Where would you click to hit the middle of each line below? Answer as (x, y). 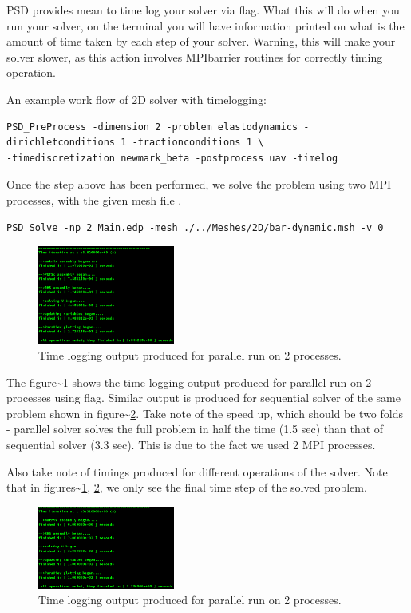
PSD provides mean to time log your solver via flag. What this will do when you (203, 10)
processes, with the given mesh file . (94, 199)
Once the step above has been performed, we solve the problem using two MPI (199, 184)
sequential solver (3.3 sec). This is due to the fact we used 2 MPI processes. (191, 445)
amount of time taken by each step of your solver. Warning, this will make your (201, 41)
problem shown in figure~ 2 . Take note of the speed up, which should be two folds (205, 413)
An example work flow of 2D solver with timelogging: (136, 99)
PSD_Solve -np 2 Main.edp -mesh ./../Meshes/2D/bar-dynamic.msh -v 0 (195, 227)
